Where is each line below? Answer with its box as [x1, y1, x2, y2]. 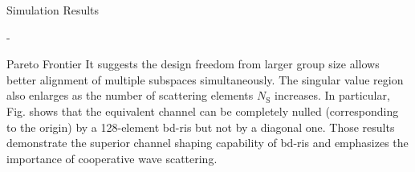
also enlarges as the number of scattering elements [6, 87, 254, 104]
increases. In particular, [275, 87, 390, 104]
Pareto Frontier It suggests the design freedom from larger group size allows [6, 55, 380, 72]
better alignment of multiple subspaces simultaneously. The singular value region [6, 71, 404, 88]
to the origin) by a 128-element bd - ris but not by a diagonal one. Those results [6, 118, 395, 135]
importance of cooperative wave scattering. [6, 149, 218, 166]
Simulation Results [6, 2, 100, 18]
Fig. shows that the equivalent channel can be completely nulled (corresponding [6, 102, 399, 119]
